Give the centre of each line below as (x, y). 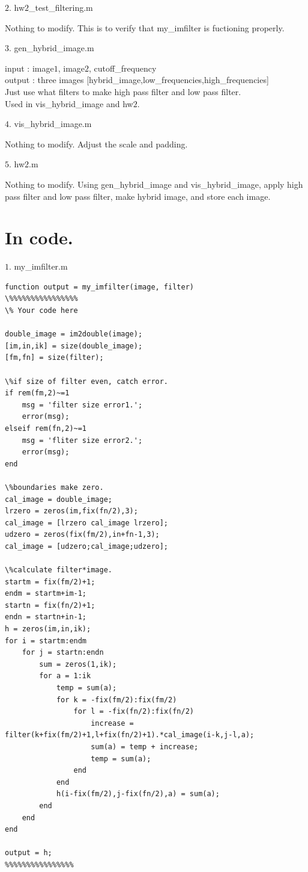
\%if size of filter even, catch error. (87, 381)
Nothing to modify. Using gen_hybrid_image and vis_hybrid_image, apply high (154, 184)
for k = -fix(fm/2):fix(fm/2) (116, 700)
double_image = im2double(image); (74, 334)
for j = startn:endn (63, 653)
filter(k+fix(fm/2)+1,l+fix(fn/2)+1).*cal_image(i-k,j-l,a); (130, 735)
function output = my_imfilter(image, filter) (99, 287)
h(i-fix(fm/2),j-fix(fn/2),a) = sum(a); (138, 794)
